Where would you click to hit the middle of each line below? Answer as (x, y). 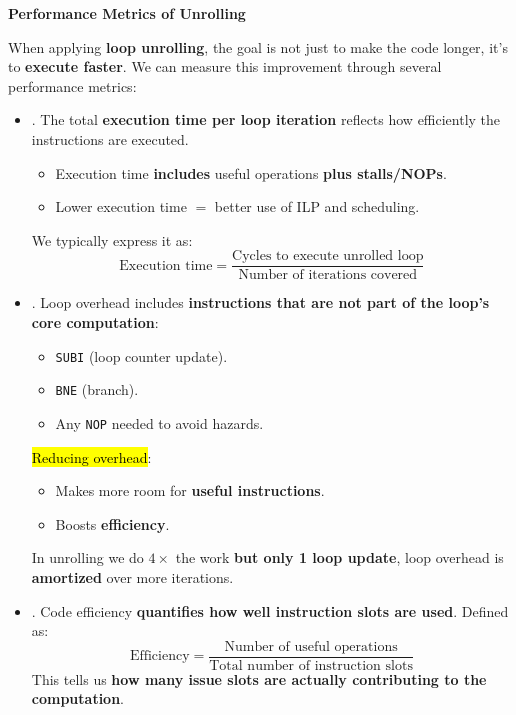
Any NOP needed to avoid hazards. (159, 422)
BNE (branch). (97, 389)
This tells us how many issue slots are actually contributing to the (259, 678)
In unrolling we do (87, 557)
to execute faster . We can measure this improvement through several (225, 66)
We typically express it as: (112, 239)
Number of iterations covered (328, 275)
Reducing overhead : (91, 456)
